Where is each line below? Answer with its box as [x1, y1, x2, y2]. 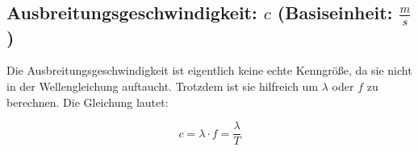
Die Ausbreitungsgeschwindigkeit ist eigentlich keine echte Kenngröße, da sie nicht [6, 62, 412, 79]
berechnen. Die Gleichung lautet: [6, 93, 169, 110]
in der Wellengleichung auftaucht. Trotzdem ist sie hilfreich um [6, 78, 319, 95]
